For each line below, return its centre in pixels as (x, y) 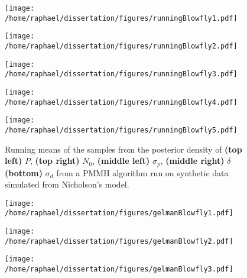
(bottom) (24, 172)
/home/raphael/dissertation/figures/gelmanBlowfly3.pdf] (119, 269)
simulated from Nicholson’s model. (67, 184)
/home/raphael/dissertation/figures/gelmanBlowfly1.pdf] (119, 213)
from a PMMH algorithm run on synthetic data (142, 172)
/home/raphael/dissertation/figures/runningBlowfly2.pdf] (121, 46)
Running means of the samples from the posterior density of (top (123, 149)
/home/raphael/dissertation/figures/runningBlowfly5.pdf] (121, 130)
